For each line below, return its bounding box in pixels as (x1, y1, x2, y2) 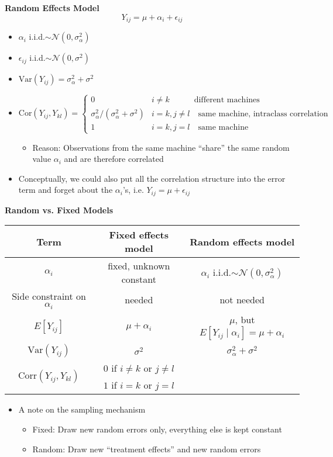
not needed (219, 292, 265, 306)
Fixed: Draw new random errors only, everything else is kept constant (32, 423, 282, 435)
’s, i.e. (122, 184, 144, 196)
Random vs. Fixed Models (5, 203, 114, 216)
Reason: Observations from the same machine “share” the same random (32, 141, 290, 153)
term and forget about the (18, 184, 113, 196)
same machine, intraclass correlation (198, 110, 328, 119)
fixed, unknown (108, 259, 170, 273)
